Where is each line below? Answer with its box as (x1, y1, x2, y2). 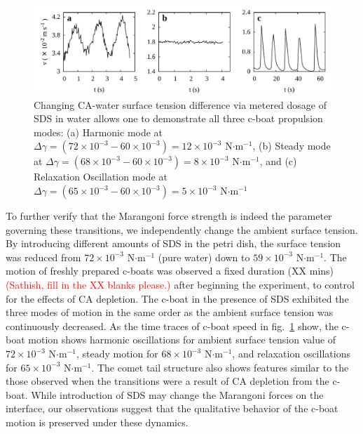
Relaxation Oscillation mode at (34, 169, 167, 184)
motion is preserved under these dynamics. (6, 414, 189, 429)
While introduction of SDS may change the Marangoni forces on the (31, 387, 324, 402)
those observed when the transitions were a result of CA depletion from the (6, 374, 329, 388)
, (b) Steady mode (252, 138, 331, 153)
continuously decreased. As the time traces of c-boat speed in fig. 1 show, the (6, 318, 338, 333)
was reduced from (6, 249, 81, 264)
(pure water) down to (158, 249, 250, 264)
